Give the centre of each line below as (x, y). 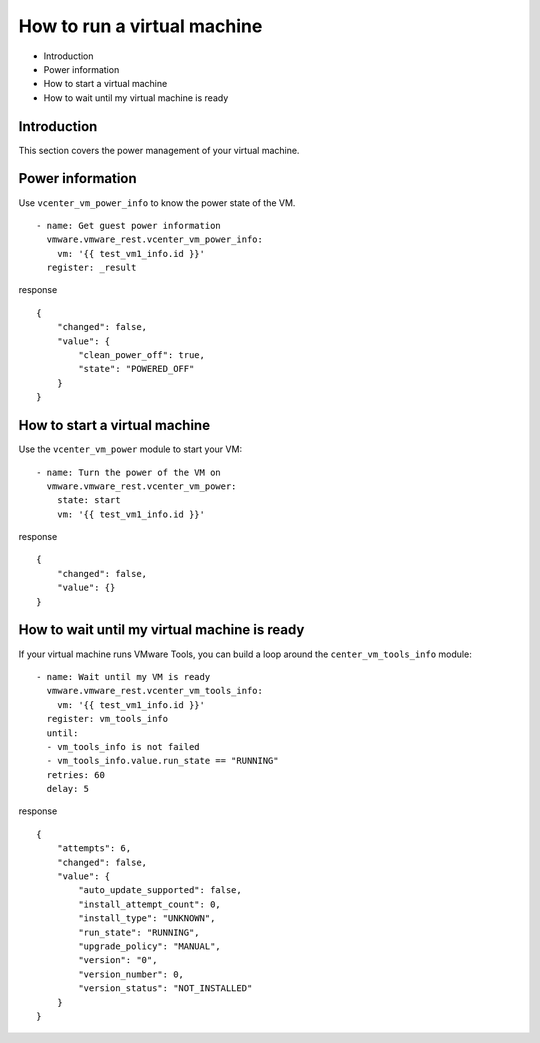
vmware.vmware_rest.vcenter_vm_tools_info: (155, 691)
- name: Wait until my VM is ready (123, 676)
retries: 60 (75, 774)
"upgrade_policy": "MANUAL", (150, 946)
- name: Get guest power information (129, 225)
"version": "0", (118, 960)
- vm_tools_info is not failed (123, 746)
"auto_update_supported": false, (160, 890)
